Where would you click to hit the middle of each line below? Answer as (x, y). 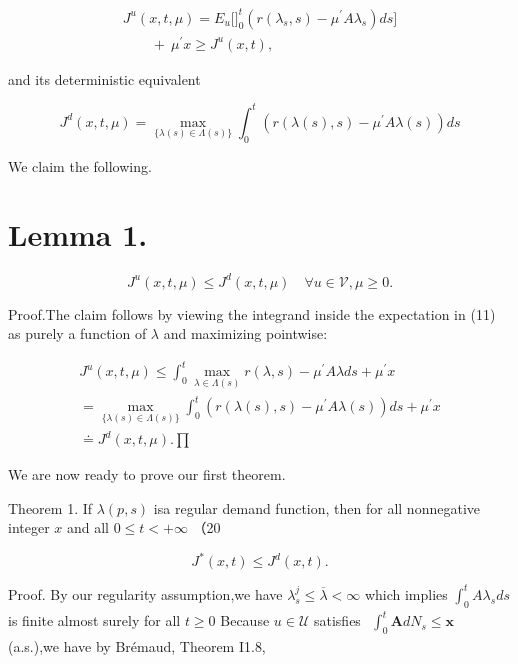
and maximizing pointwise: (245, 333)
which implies (406, 593)
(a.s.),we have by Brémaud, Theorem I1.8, (137, 645)
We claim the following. (80, 165)
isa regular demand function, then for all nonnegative (316, 507)
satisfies (337, 619)
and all (88, 527)
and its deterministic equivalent (104, 78)
